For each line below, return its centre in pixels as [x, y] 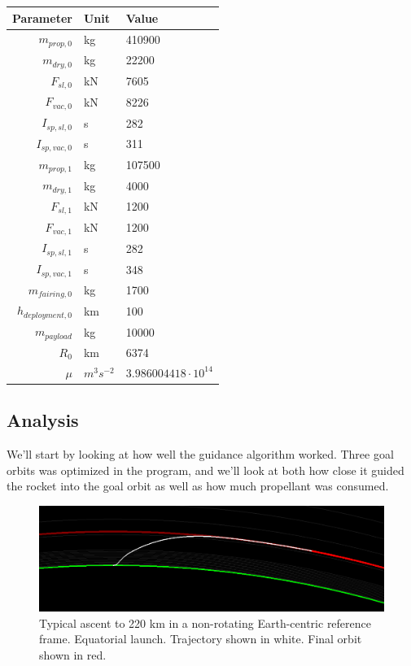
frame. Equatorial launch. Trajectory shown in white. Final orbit [201, 639]
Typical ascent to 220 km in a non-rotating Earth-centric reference [205, 622]
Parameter [42, 17]
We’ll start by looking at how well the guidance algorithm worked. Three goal [200, 454]
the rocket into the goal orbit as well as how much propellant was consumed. [198, 486]
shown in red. [73, 655]
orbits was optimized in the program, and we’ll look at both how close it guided [205, 470]
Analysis [43, 420]
